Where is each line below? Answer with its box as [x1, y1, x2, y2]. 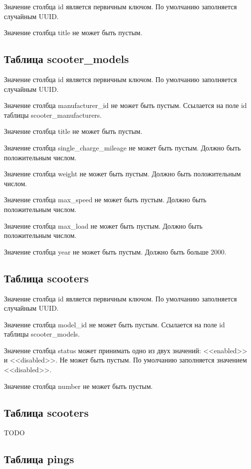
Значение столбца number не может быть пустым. [4, 381, 153, 391]
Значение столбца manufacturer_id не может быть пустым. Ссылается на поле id [4, 100, 247, 110]
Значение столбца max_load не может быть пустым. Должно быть [4, 220, 203, 231]
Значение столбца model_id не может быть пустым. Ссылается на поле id [4, 319, 225, 329]
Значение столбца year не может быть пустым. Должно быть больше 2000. [4, 246, 227, 256]
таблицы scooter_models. [4, 329, 80, 339]
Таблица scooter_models [4, 51, 129, 66]
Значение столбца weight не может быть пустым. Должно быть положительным [4, 169, 241, 179]
